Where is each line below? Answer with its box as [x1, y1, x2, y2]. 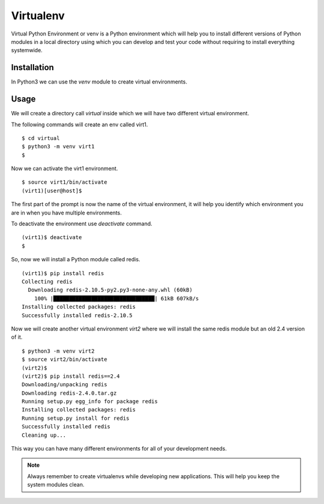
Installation [11, 62, 54, 73]
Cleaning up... [22, 431, 67, 439]
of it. [11, 333, 23, 341]
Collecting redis [22, 278, 73, 285]
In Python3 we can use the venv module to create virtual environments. [11, 78, 187, 85]
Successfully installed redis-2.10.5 [22, 312, 133, 318]
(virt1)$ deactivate [22, 234, 82, 241]
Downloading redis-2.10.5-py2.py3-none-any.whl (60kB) [28, 287, 193, 294]
